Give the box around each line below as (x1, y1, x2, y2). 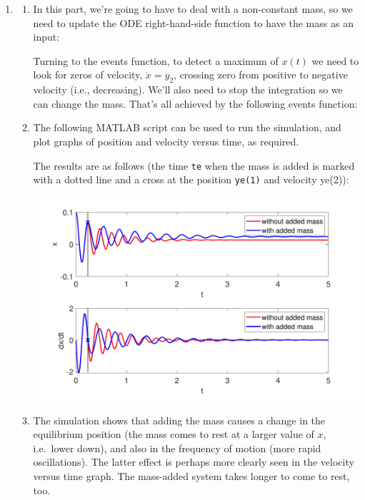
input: (33, 29, 60, 44)
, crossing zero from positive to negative (174, 67, 348, 82)
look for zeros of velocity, (33, 67, 143, 82)
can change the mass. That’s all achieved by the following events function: (33, 96, 358, 111)
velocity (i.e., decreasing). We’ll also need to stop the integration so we (33, 82, 343, 97)
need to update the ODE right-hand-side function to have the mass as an (33, 15, 354, 30)
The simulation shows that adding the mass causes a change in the (33, 412, 326, 427)
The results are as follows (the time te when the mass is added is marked (33, 158, 355, 173)
